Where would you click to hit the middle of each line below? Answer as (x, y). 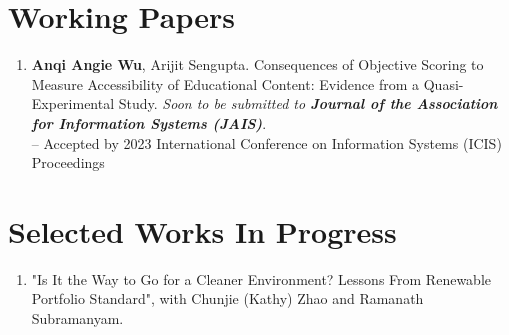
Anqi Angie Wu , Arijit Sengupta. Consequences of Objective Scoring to (257, 64)
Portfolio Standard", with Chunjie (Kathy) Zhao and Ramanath (227, 298)
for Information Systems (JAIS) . (149, 122)
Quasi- (443, 83)
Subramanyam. (77, 318)
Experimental (73, 103)
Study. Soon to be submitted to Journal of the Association (308, 103)
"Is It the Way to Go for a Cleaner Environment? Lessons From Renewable (261, 278)
